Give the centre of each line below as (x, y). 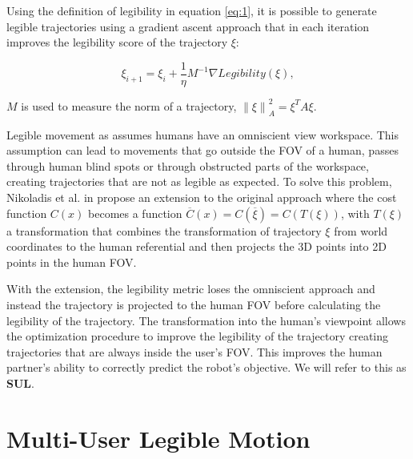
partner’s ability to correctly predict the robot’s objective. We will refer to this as (206, 367)
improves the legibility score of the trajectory (117, 42)
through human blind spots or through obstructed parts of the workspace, (188, 165)
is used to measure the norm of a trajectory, (129, 105)
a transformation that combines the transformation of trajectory (164, 230)
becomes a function (135, 213)
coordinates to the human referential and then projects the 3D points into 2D (196, 246)
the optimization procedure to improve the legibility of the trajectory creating (198, 336)
